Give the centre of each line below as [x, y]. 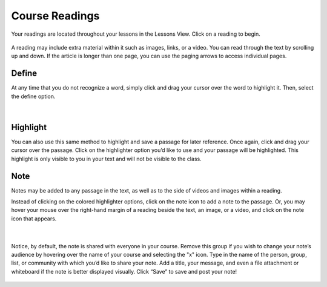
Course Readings [55, 16]
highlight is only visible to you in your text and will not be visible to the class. [107, 159]
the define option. [33, 96]
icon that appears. [34, 219]
